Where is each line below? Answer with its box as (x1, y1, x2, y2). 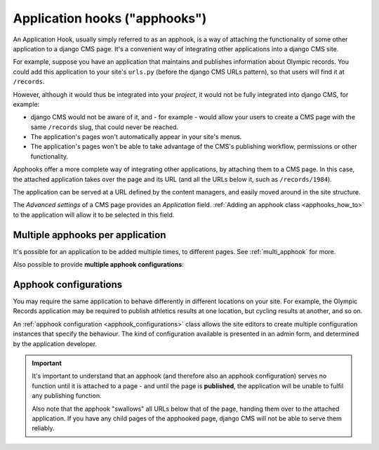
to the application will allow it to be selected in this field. (13, 211, 175, 219)
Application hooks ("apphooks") (13, 11, 207, 26)
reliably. (32, 424, 55, 432)
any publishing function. (32, 392, 102, 400)
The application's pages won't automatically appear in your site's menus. (30, 133, 242, 141)
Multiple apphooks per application (13, 229, 166, 241)
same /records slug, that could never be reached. (30, 123, 179, 131)
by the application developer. (13, 339, 98, 348)
